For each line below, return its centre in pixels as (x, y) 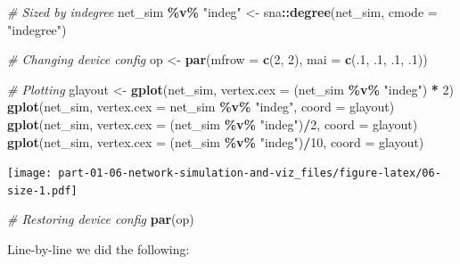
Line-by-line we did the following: (99, 249)
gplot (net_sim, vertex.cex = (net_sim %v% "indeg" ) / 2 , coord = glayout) (213, 124)
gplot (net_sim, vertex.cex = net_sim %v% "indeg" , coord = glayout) (201, 107)
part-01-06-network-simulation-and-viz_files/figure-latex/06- (250, 173)
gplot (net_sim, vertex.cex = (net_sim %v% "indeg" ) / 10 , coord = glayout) (216, 141)
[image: (30, 173)
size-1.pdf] (42, 190)
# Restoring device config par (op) (101, 219)
